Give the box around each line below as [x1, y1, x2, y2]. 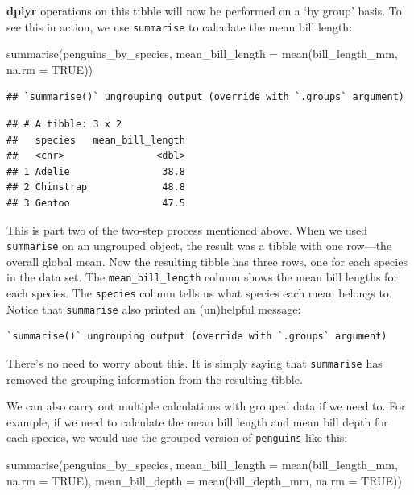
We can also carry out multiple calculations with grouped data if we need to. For [6, 397, 406, 414]
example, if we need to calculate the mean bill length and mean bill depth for [6, 413, 388, 430]
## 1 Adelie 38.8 [6, 165, 185, 177]
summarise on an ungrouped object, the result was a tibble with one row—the [6, 237, 392, 254]
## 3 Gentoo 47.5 [6, 198, 185, 209]
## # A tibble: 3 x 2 [6, 119, 122, 131]
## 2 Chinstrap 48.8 [6, 181, 185, 193]
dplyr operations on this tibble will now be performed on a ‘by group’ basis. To [6, 2, 402, 19]
